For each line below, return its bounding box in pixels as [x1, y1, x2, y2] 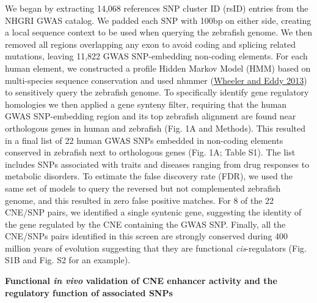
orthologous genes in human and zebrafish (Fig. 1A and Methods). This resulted [5, 121, 305, 134]
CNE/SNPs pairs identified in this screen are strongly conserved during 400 [5, 230, 288, 242]
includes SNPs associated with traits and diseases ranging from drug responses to [5, 157, 310, 170]
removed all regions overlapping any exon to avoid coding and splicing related [5, 37, 296, 50]
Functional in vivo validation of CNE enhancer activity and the [5, 274, 277, 287]
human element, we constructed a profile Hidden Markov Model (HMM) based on [5, 61, 311, 74]
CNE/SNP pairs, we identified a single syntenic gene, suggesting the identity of [5, 206, 302, 219]
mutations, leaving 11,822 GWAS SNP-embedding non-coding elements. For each [5, 50, 308, 62]
